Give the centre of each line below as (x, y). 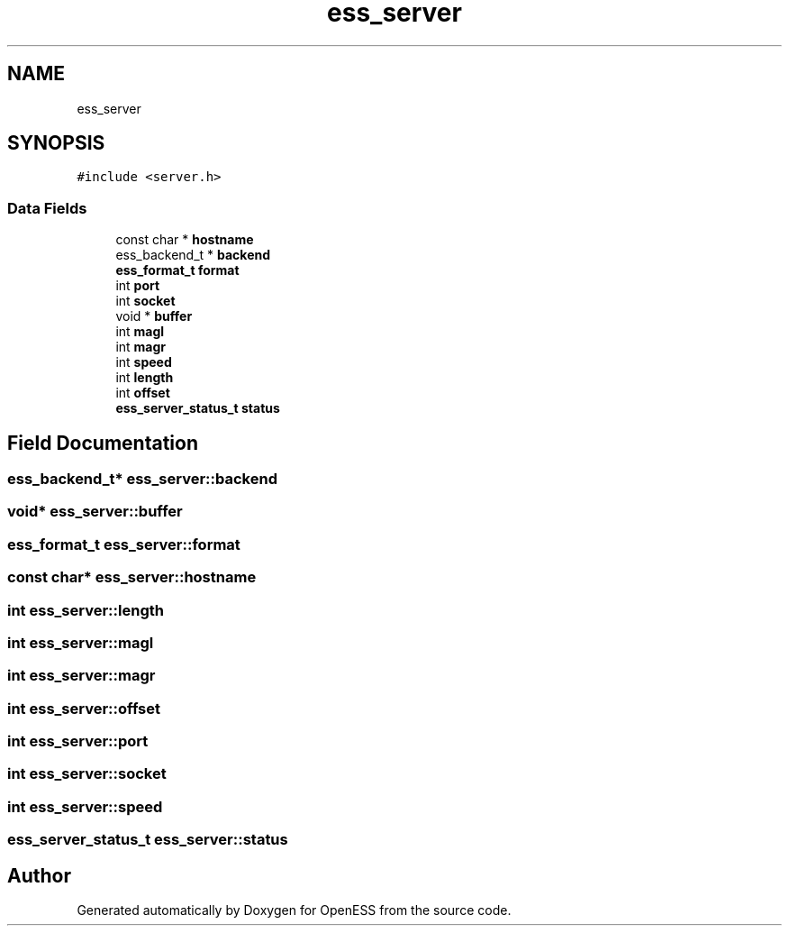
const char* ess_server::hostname (132, 577)
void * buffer (154, 316)
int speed (144, 362)
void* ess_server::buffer (95, 512)
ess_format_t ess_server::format (124, 544)
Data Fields (47, 208)
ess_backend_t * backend (193, 255)
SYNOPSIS (56, 143)
